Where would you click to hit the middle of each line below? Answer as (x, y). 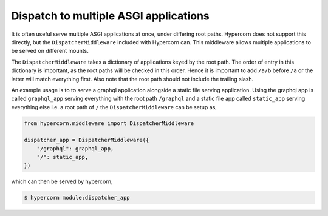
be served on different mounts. (50, 51)
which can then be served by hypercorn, (62, 181)
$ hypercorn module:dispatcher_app (77, 197)
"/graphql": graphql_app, (75, 148)
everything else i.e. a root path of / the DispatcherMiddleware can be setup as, (114, 107)
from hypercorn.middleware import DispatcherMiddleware (109, 123)
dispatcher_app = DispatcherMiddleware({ (87, 140)
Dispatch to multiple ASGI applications (110, 16)
